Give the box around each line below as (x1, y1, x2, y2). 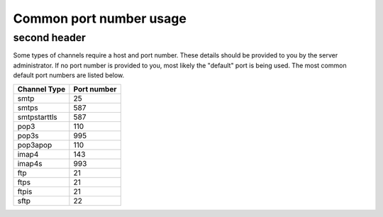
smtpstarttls (17, 112, 58, 122)
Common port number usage (13, 11, 187, 26)
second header (13, 31, 87, 44)
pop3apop (17, 140, 52, 150)
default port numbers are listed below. (13, 71, 125, 79)
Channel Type (17, 84, 66, 94)
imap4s (17, 158, 43, 168)
